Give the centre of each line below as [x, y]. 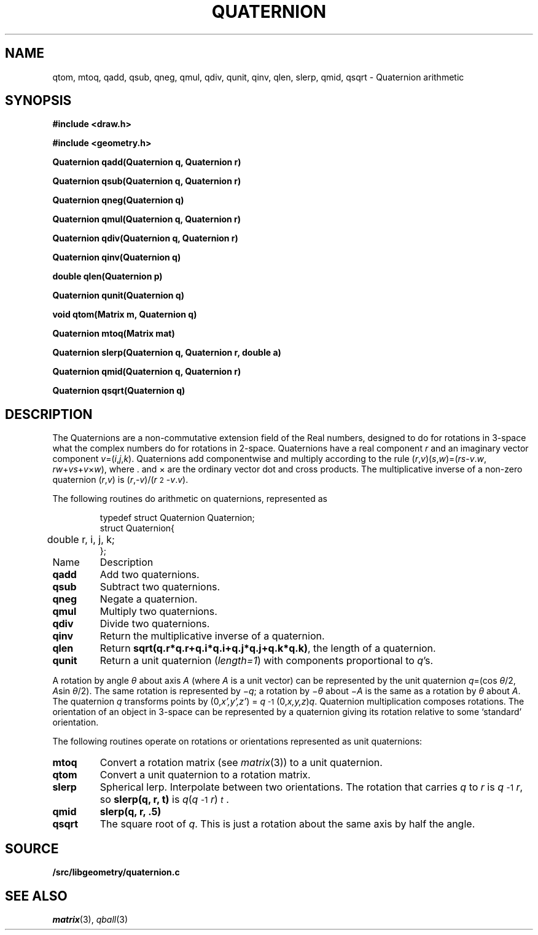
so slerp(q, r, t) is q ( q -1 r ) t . [164, 800]
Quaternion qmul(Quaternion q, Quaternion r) [147, 219]
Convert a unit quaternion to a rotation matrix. [205, 775]
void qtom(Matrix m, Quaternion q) [125, 315]
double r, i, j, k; [81, 540]
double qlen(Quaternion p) [107, 276]
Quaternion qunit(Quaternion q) [118, 295]
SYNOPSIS [38, 101]
